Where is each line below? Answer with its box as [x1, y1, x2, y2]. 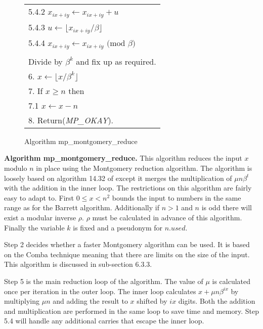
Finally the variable [4, 222, 65, 232]
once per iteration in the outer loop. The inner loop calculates [4, 286, 196, 296]
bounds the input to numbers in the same [112, 192, 241, 203]
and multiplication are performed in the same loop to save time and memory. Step [4, 305, 259, 316]
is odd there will [201, 202, 252, 213]
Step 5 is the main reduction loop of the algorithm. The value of [4, 275, 203, 286]
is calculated [212, 275, 251, 286]
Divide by [28, 55, 63, 67]
